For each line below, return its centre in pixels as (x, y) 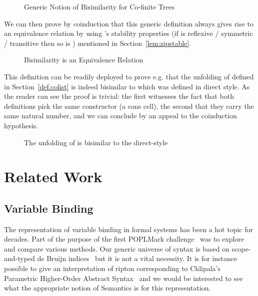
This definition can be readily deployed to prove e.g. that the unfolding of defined (129, 76)
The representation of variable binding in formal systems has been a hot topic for (128, 229)
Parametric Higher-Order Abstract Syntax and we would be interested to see (123, 278)
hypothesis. (21, 125)
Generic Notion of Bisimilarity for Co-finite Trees (99, 6)
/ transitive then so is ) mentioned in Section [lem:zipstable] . (98, 43)
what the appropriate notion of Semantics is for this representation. (107, 288)
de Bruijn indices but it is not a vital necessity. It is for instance (137, 258)
